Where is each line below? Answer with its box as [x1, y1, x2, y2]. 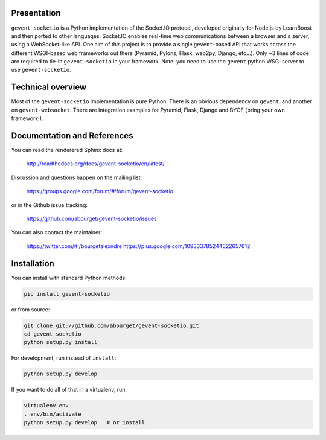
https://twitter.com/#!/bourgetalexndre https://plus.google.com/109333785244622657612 [26, 242, 251, 250]
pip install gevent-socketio [24, 290, 110, 297]
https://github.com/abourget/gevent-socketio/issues [26, 215, 157, 223]
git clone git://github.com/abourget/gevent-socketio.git [24, 322, 199, 329]
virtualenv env [24, 402, 69, 409]
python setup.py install [24, 339, 98, 346]
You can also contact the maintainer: [11, 229, 103, 236]
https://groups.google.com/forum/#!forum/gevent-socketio [26, 188, 173, 195]
